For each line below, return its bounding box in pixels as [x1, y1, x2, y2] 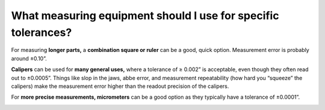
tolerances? [11, 26, 72, 39]
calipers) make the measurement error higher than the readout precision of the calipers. [11, 82, 229, 90]
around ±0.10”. [11, 54, 48, 62]
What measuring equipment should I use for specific [11, 9, 279, 22]
